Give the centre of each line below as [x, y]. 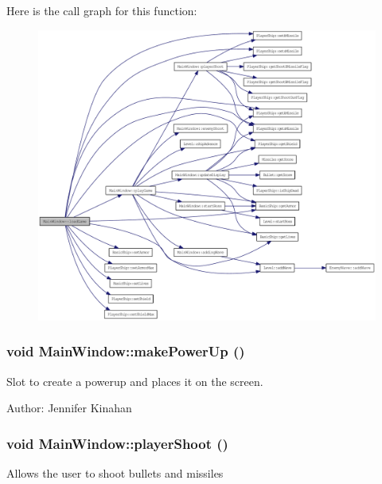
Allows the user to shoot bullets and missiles [115, 473]
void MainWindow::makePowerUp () [126, 351]
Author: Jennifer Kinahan [69, 408]
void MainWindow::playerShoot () [117, 443]
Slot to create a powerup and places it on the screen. [135, 381]
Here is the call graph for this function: [102, 10]
